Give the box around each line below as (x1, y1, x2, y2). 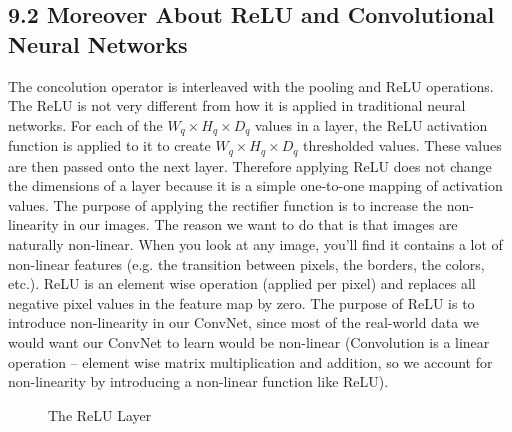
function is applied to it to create (8, 135, 211, 156)
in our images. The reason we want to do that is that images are (63, 214, 458, 235)
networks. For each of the (8, 114, 163, 135)
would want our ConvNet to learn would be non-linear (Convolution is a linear (8, 332, 490, 353)
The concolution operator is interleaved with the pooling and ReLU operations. (8, 75, 494, 96)
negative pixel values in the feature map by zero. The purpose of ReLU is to (8, 292, 475, 313)
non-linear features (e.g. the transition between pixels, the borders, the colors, (8, 253, 485, 274)
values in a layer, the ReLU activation (255, 114, 488, 135)
